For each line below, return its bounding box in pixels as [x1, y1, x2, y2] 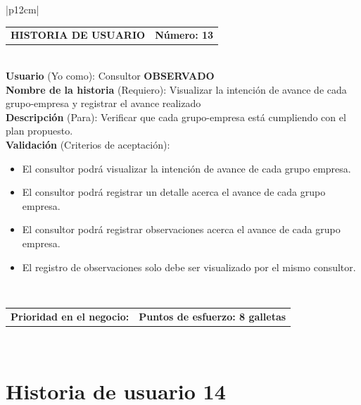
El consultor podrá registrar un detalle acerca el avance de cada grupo [22, 185, 326, 199]
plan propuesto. [6, 123, 73, 138]
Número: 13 [155, 27, 214, 42]
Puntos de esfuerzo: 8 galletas [139, 309, 286, 323]
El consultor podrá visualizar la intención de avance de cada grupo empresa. [22, 161, 351, 175]
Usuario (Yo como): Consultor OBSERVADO [6, 68, 215, 83]
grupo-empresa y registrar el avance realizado [6, 96, 201, 111]
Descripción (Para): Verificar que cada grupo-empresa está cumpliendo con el [6, 109, 346, 124]
